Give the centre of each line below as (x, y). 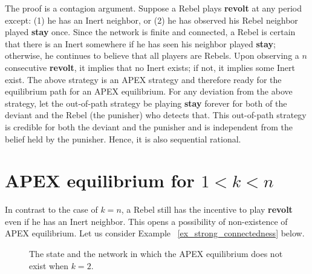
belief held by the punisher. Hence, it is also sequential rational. (123, 139)
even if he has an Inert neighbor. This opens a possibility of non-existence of (146, 221)
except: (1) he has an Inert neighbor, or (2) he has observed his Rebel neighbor (151, 20)
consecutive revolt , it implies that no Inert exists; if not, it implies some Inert (150, 67)
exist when (49, 265)
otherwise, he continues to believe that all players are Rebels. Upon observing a (152, 55)
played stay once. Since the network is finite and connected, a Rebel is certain (150, 32)
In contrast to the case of (51, 209)
